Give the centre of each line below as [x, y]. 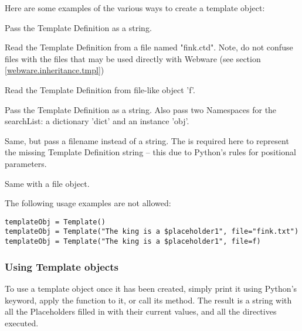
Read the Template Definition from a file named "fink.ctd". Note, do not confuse [149, 47]
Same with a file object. [47, 183]
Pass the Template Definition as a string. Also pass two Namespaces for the [141, 109]
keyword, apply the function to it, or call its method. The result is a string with [148, 300]
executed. [22, 323]
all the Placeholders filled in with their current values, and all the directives [141, 311]
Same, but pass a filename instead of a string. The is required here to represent [147, 140]
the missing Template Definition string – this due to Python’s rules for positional [150, 152]
